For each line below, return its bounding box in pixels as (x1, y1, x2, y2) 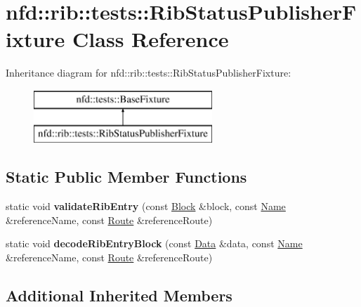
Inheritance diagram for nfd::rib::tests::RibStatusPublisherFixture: (6, 65, 291, 80)
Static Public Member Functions (6, 166, 247, 188)
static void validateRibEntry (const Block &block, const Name (6, 199, 286, 214)
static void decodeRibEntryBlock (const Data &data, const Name (6, 236, 303, 251)
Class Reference (72, 25, 229, 53)
